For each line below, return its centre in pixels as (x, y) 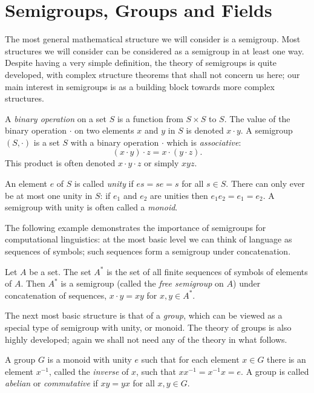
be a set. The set (60, 271)
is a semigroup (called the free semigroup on (142, 283)
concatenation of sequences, (56, 295)
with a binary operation (115, 142)
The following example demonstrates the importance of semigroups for (136, 227)
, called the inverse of (89, 371)
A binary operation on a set (56, 118)
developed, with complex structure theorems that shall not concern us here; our (152, 74)
